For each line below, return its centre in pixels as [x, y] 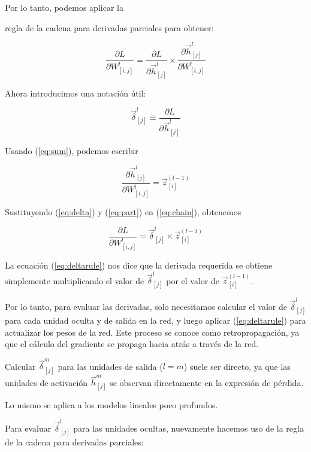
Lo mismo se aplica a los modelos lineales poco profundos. [111, 404]
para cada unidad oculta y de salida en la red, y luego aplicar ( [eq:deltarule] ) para [155, 320]
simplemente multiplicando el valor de [75, 280]
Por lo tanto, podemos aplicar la [64, 7]
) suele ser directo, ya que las [237, 366]
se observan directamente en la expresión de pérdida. [207, 382]
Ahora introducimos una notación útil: [76, 93]
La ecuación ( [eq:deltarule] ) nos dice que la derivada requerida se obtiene [139, 265]
